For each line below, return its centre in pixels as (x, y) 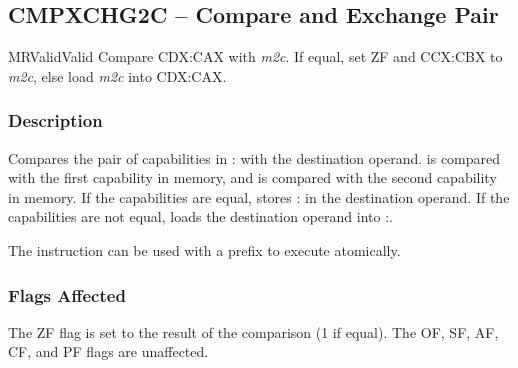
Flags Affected (67, 294)
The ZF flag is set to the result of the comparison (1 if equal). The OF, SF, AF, (253, 331)
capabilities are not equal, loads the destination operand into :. (200, 216)
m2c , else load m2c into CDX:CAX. (117, 75)
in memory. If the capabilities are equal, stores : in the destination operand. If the (259, 196)
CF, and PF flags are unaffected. (108, 351)
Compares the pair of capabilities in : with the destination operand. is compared (254, 157)
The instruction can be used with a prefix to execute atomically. (204, 249)
